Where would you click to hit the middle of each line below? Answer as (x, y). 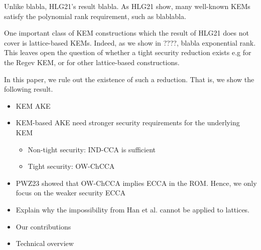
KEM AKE (33, 105)
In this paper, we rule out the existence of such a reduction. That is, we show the (129, 79)
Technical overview (45, 243)
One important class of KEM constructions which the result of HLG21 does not (126, 33)
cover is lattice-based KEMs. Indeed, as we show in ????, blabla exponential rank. (130, 42)
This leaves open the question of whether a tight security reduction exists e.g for (128, 52)
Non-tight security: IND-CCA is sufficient (92, 149)
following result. (29, 89)
